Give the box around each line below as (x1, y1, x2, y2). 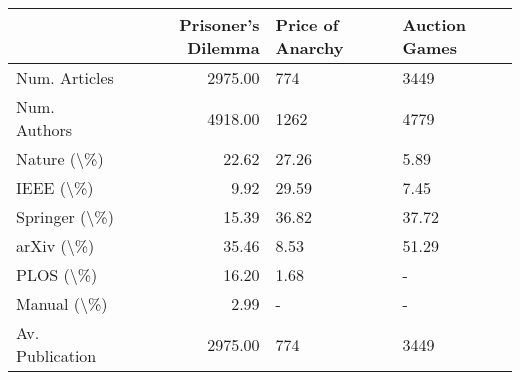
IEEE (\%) (16, 176, 94, 199)
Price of (275, 13, 339, 36)
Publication (16, 344, 97, 367)
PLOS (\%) (16, 263, 98, 286)
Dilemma (187, 36, 260, 59)
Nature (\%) (16, 147, 104, 170)
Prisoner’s (179, 13, 260, 36)
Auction (402, 13, 467, 36)
